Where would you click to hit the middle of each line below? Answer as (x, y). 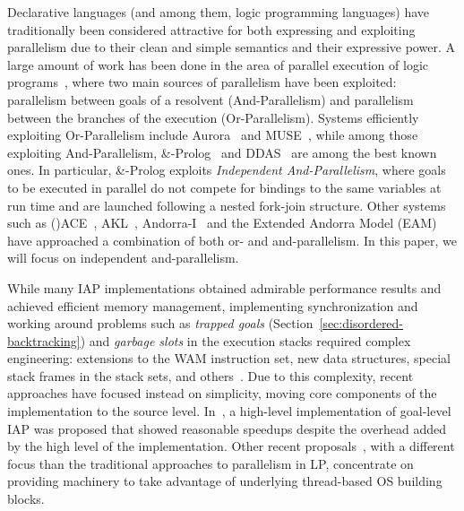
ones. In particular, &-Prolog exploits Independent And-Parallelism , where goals (227, 170)
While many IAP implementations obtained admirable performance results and (224, 287)
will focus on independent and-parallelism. (123, 258)
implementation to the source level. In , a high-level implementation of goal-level (229, 411)
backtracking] (44, 340)
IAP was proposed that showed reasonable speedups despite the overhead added (227, 428)
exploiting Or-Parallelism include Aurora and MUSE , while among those (213, 135)
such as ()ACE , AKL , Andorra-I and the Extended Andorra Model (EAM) (222, 223)
